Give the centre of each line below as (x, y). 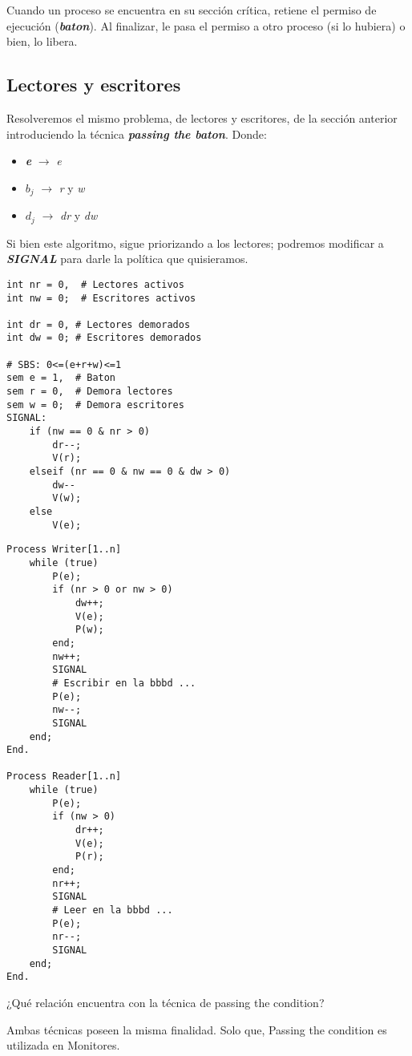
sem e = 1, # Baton (61, 378)
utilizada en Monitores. (63, 1045)
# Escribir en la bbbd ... (124, 683)
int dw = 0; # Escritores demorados (104, 338)
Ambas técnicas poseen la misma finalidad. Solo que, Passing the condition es (197, 1029)
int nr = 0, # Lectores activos (95, 284)
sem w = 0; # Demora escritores (95, 405)
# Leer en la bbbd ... (113, 910)
